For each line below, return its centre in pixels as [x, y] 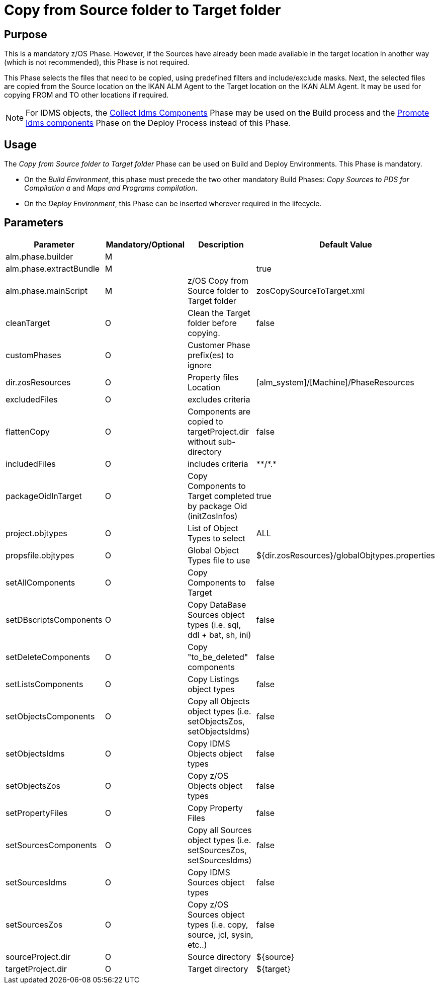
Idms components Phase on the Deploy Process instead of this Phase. [158, 123]
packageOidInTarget [44, 496]
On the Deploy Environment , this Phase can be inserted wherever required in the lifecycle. [173, 204]
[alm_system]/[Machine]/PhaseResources [335, 382]
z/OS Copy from [218, 280]
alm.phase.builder [39, 256]
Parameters [34, 223]
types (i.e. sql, [214, 625]
